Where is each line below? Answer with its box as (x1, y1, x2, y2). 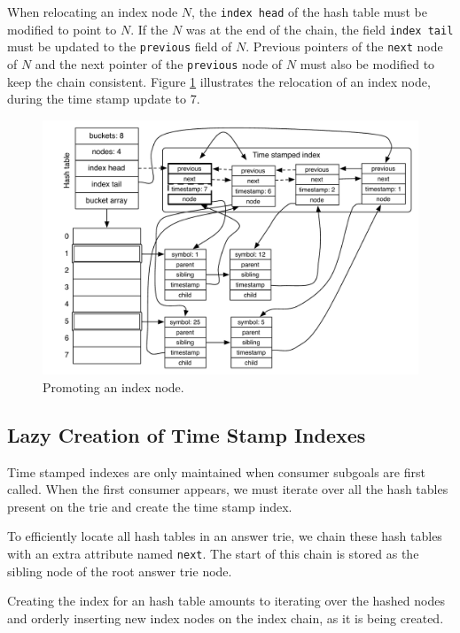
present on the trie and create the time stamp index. (7, 497, 292, 515)
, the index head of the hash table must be (191, 3, 427, 20)
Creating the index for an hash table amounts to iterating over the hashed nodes (7, 591, 445, 610)
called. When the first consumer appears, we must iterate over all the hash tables (7, 480, 448, 498)
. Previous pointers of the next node (246, 37, 443, 56)
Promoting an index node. (43, 377, 184, 396)
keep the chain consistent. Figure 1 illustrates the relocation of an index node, (7, 72, 431, 90)
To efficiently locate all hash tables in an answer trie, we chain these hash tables (7, 527, 442, 545)
